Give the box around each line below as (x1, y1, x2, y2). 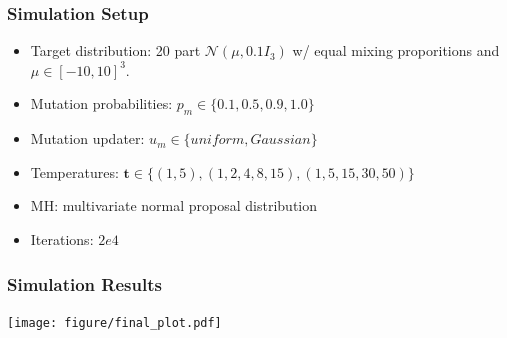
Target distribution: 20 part (30, 40, 201, 61)
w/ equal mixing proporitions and (292, 40, 500, 61)
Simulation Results (7, 271, 162, 296)
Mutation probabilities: (30, 93, 173, 114)
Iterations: (30, 228, 94, 249)
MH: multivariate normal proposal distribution (30, 195, 317, 216)
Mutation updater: (30, 128, 145, 149)
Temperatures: (30, 161, 119, 182)
